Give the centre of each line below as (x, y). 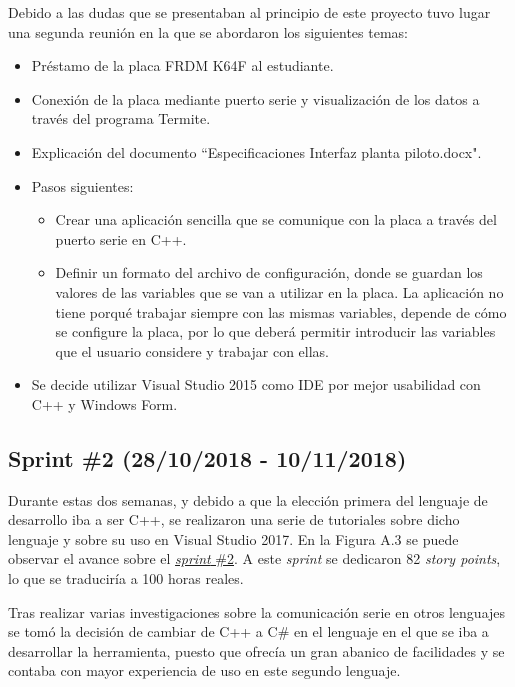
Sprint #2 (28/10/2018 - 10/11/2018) (207, 457)
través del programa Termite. (121, 118)
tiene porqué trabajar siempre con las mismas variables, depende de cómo (281, 311)
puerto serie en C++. (121, 238)
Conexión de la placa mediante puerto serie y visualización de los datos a (255, 98)
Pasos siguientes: (82, 185)
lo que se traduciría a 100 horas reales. (126, 578)
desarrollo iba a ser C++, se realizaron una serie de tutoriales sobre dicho (234, 519)
